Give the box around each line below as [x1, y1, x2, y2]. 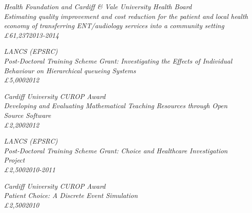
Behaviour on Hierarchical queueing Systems [4, 65, 136, 75]
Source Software [4, 110, 51, 120]
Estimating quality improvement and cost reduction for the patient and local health [4, 11, 248, 21]
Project [4, 155, 25, 165]
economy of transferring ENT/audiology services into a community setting [4, 20, 224, 31]
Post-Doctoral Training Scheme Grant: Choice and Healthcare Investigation [4, 145, 228, 155]
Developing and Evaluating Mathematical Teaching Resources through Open [4, 100, 228, 111]
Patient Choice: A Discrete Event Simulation [4, 190, 138, 200]
